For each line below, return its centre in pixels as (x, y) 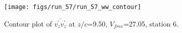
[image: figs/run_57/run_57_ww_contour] (73, 7)
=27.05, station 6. (151, 23)
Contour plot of (28, 23)
